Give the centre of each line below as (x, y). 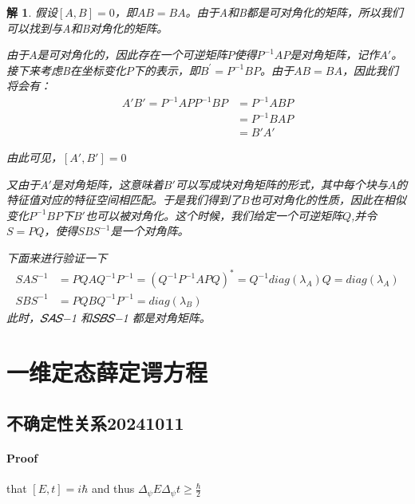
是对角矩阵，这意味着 (107, 184)
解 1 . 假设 (32, 12)
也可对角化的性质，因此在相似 (328, 200)
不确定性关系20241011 (95, 423)
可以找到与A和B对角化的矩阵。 (87, 28)
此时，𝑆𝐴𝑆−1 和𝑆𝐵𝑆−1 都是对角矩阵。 (109, 317)
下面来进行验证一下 (57, 258)
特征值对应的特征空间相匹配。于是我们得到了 (124, 200)
